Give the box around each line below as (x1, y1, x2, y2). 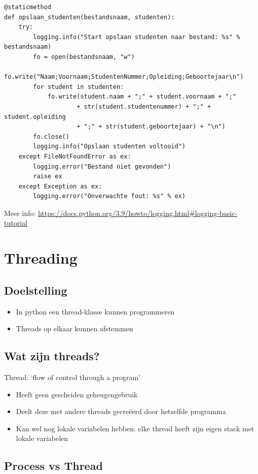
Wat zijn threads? (4, 348, 100, 364)
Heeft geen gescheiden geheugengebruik (16, 389, 138, 399)
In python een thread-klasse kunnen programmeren (16, 306, 175, 317)
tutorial (4, 217, 27, 228)
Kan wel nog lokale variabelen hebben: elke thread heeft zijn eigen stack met (16, 423, 254, 433)
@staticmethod (4, 4, 52, 11)
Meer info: (4, 207, 36, 218)
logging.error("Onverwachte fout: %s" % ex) (33, 193, 186, 200)
